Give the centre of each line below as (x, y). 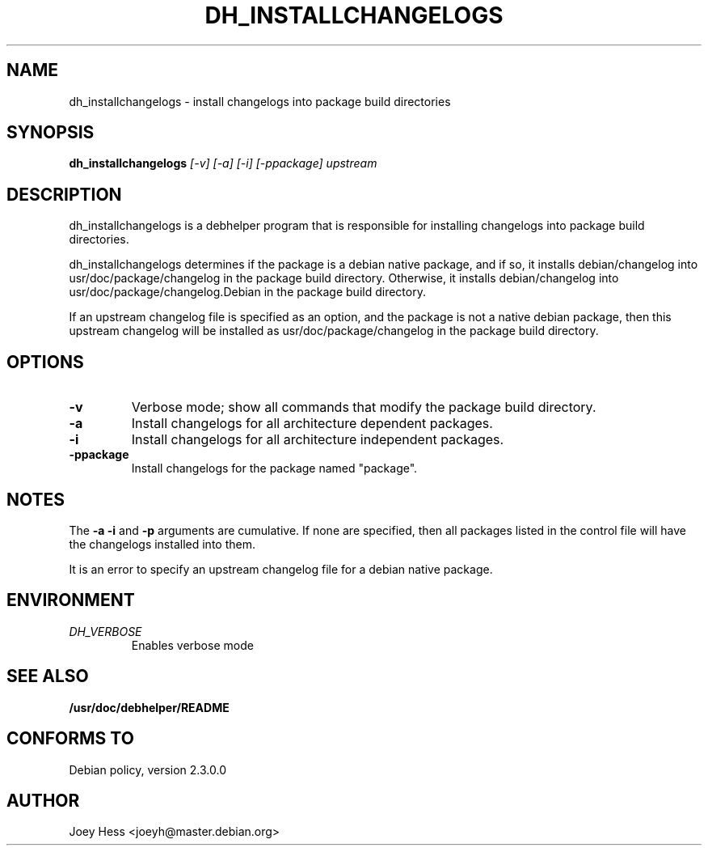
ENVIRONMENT (71, 600)
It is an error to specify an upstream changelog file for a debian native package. (281, 569)
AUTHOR (43, 800)
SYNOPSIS (51, 133)
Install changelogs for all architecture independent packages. (318, 440)
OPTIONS (45, 362)
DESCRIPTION (64, 194)
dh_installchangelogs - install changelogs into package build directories (260, 101)
